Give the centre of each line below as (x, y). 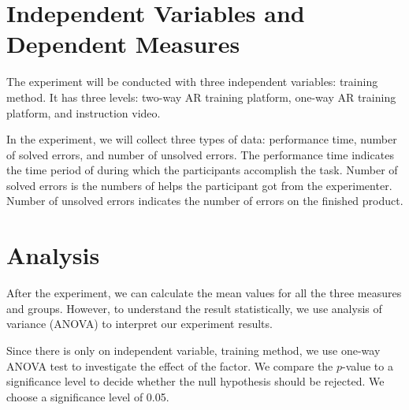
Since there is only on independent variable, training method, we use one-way (193, 350)
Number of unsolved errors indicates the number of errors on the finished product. (205, 201)
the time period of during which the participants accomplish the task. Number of (202, 170)
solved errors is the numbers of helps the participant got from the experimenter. (199, 185)
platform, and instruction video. (84, 112)
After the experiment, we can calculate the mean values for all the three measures (204, 293)
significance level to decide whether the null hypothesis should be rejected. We (195, 381)
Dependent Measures (123, 44)
